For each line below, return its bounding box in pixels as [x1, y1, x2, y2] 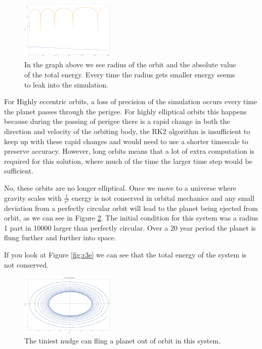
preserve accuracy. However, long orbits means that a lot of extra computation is [4, 146, 254, 156]
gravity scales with [4, 192, 62, 203]
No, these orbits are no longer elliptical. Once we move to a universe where [4, 182, 236, 193]
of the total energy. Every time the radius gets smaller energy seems [24, 69, 235, 80]
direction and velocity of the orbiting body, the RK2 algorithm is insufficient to [4, 125, 250, 136]
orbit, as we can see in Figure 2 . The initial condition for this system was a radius [4, 212, 258, 223]
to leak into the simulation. [24, 79, 109, 90]
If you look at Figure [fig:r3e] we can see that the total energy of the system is [4, 249, 247, 260]
